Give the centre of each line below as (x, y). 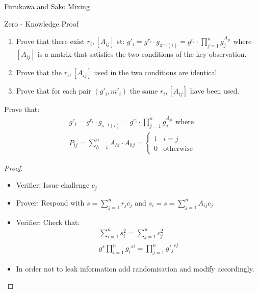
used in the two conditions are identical (156, 72)
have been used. (215, 91)
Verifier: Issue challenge (53, 185)
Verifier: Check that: (48, 222)
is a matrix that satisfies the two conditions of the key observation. (142, 54)
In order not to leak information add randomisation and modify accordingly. (135, 268)
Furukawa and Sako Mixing (47, 6)
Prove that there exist (50, 41)
